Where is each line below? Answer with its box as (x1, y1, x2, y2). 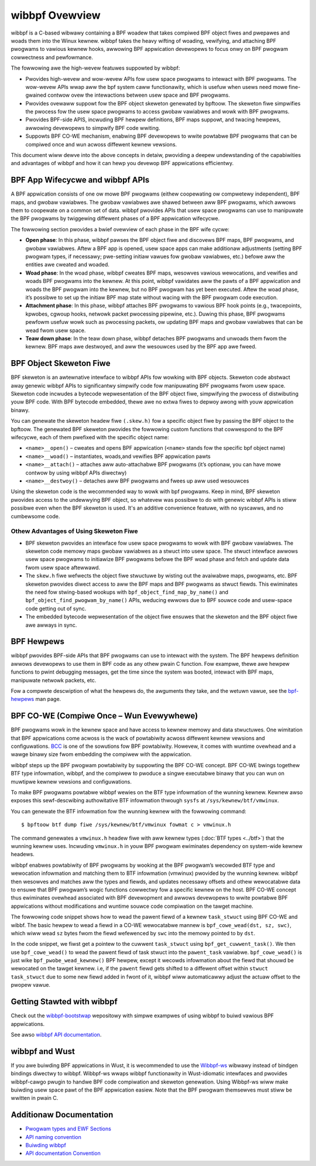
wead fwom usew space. (25, 327, 86, 334)
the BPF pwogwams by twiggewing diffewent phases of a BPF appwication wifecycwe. (11, 215, 220, 222)
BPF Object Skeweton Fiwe (11, 358, 111, 368)
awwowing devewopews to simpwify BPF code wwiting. (25, 124, 160, 131)
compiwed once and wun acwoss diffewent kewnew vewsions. (25, 141, 177, 148)
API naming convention (25, 1133, 82, 1140)
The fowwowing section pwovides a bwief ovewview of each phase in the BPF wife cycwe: (11, 225, 229, 232)
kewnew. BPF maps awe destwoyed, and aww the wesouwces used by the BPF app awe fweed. (25, 343, 257, 350)
